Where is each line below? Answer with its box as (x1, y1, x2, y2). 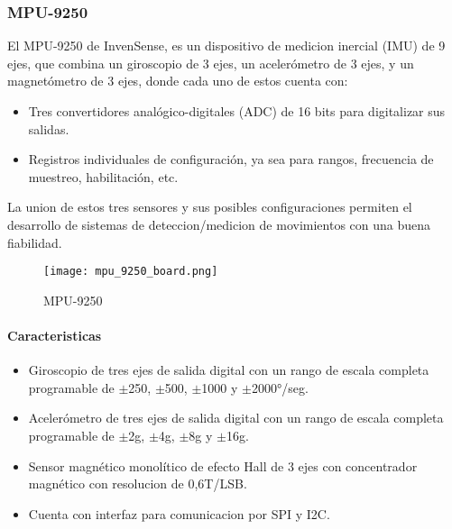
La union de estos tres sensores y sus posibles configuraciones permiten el (7, 197, 412, 216)
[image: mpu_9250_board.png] (43, 265, 218, 278)
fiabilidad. (7, 233, 62, 251)
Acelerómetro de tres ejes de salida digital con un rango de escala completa (28, 408, 444, 427)
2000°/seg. (251, 378, 309, 397)
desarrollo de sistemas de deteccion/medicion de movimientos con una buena (7, 214, 431, 233)
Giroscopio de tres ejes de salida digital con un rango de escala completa (28, 360, 429, 379)
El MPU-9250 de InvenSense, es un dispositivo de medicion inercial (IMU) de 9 (7, 36, 446, 55)
